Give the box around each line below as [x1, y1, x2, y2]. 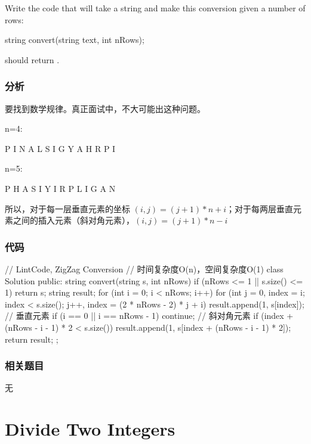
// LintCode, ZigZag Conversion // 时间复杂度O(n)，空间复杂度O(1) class [5, 262, 284, 275]
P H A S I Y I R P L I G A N [5, 182, 116, 194]
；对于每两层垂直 [226, 202, 294, 215]
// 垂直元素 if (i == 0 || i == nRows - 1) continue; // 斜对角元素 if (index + [5, 309, 294, 322]
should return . [5, 53, 60, 66]
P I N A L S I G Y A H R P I [5, 142, 116, 154]
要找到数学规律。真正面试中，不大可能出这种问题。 [5, 102, 205, 114]
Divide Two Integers [5, 417, 175, 441]
